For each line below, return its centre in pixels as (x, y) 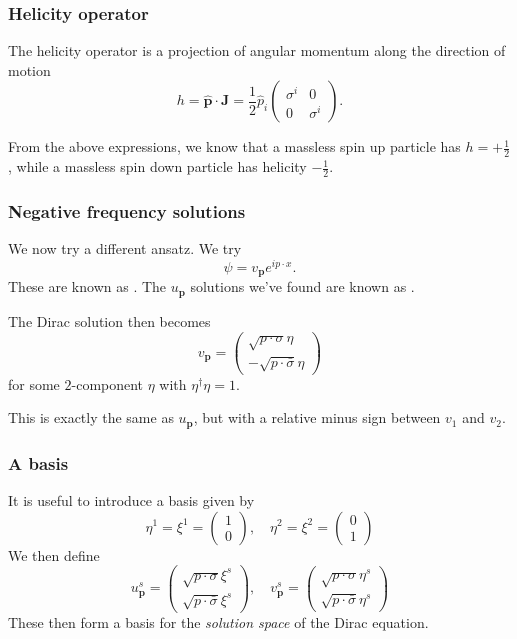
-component (107, 383)
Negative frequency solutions (127, 210)
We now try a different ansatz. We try (125, 248)
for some (34, 383)
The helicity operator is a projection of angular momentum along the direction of (257, 50)
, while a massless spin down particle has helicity (157, 166)
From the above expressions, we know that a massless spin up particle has (234, 146)
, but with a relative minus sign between (317, 417)
